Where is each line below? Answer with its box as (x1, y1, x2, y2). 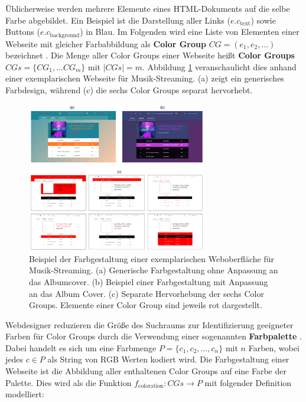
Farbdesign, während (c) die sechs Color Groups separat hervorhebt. (5, 84, 253, 96)
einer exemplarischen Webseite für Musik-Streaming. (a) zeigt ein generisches (5, 72, 284, 84)
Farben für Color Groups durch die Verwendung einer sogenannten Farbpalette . (5, 330, 302, 342)
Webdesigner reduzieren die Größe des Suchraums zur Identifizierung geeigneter (5, 318, 294, 331)
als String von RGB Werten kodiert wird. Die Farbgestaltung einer (47, 353, 289, 365)
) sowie (250, 14, 276, 26)
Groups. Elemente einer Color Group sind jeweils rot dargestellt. (29, 299, 262, 311)
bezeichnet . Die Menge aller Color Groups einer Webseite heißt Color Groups (5, 49, 295, 61)
